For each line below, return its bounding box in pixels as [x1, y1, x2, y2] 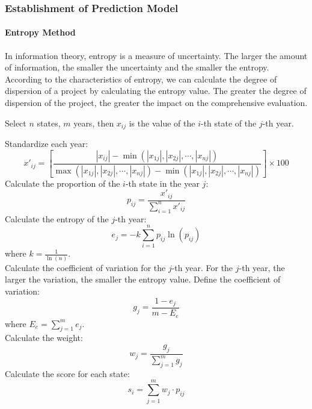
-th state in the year [125, 176, 200, 189]
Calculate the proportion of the [5, 176, 120, 189]
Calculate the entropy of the [5, 212, 109, 225]
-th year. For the [171, 261, 233, 273]
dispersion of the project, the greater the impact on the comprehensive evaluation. [5, 96, 308, 109]
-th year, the [239, 261, 285, 273]
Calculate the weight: [5, 331, 83, 344]
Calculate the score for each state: [5, 367, 130, 379]
